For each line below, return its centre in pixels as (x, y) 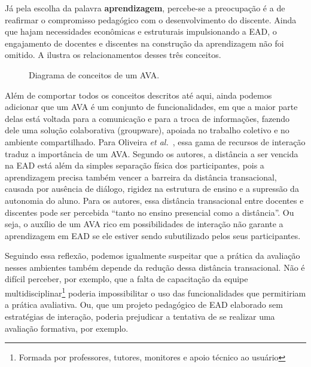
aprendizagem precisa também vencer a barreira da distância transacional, (141, 177)
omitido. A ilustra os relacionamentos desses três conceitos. (113, 55)
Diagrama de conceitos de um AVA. (94, 74)
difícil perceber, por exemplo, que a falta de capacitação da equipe (126, 279)
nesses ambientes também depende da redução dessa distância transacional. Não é (155, 267)
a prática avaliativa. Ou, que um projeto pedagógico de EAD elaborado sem (144, 305)
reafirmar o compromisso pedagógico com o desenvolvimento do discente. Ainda (151, 19)
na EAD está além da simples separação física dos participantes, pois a (135, 165)
